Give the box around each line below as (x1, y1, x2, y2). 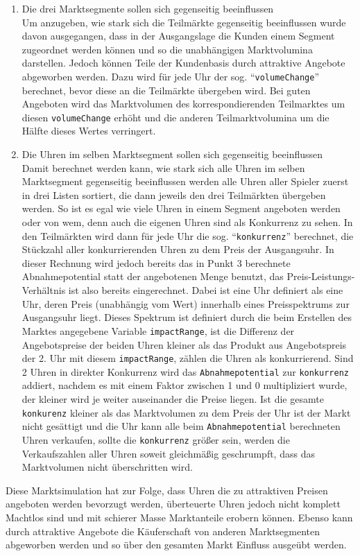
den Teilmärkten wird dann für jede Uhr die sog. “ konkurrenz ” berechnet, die (22, 228, 354, 243)
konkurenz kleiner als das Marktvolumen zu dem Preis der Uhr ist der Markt (22, 405, 351, 419)
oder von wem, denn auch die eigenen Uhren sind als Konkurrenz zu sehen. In (22, 215, 353, 229)
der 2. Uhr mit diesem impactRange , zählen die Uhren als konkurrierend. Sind (22, 351, 354, 365)
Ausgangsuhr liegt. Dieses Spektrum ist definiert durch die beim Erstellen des (22, 310, 352, 324)
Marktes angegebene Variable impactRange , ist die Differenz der (22, 323, 295, 338)
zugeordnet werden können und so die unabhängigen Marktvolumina (22, 42, 313, 56)
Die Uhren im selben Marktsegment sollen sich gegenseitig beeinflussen (22, 147, 323, 162)
